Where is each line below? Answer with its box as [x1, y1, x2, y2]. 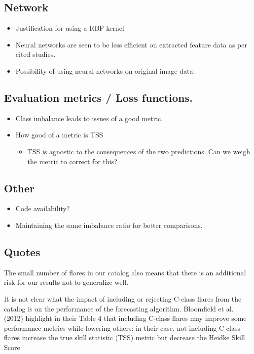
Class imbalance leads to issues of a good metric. [15, 113, 163, 123]
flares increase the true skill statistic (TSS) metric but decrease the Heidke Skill [4, 332, 245, 343]
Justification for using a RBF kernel [15, 23, 124, 33]
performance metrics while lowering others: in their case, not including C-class [4, 322, 240, 333]
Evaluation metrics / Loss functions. [4, 89, 193, 105]
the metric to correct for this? [27, 156, 117, 166]
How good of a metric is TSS [15, 130, 103, 140]
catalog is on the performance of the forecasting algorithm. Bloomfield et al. [4, 303, 234, 313]
